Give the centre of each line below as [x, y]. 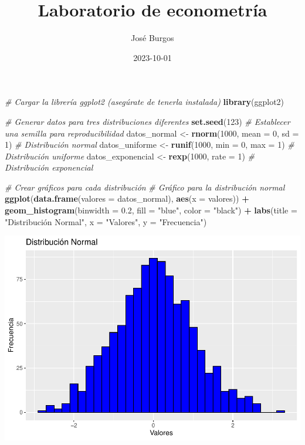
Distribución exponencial [49, 167]
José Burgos [152, 38]
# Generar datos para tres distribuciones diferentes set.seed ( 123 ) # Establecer [148, 121]
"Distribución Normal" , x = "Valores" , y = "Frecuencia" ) [106, 221]
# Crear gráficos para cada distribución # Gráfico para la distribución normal [145, 187]
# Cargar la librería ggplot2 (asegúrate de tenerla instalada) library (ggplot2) [145, 102]
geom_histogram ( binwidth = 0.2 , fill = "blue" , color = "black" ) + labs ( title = [151, 210]
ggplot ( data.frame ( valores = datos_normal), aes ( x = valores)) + [127, 198]
